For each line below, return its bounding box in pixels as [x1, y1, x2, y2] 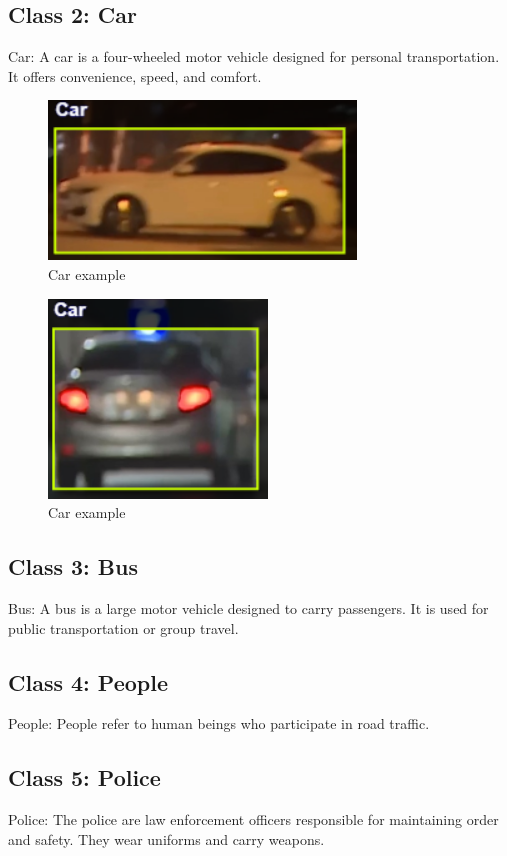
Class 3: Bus [8, 551, 138, 582]
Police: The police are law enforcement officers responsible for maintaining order [8, 809, 499, 830]
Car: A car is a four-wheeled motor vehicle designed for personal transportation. [8, 46, 500, 67]
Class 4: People [8, 666, 168, 697]
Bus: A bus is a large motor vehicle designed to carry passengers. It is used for [8, 597, 489, 618]
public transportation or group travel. [8, 617, 239, 638]
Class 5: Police [8, 762, 161, 793]
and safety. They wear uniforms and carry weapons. [8, 828, 325, 849]
